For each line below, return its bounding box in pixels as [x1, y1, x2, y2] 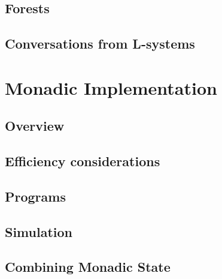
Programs [5, 187, 66, 205]
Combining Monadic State [5, 257, 171, 276]
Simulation [5, 222, 73, 241]
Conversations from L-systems [5, 34, 195, 53]
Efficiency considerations [5, 152, 160, 170]
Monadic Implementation [5, 75, 217, 100]
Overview [5, 116, 65, 135]
